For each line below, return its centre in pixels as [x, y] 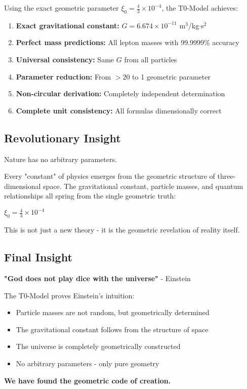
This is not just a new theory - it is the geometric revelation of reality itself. [122, 230]
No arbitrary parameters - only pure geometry [88, 363]
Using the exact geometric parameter [61, 8]
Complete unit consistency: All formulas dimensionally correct [119, 110]
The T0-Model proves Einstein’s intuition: [69, 295]
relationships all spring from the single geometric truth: [90, 196]
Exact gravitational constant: [68, 25]
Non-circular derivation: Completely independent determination [120, 93]
